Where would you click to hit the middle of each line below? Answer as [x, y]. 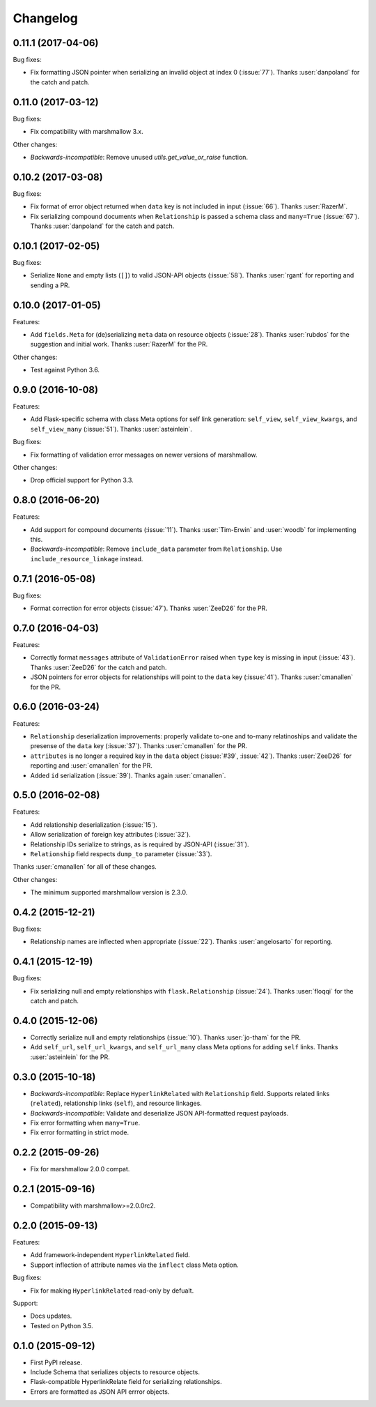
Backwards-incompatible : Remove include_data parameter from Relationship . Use [156, 549]
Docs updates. [51, 1316]
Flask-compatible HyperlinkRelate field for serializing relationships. [126, 1382]
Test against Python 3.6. [65, 370]
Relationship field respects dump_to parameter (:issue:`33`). [121, 853]
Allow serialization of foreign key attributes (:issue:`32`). [111, 835]
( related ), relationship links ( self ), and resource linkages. [116, 1103]
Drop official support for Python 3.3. [82, 480]
